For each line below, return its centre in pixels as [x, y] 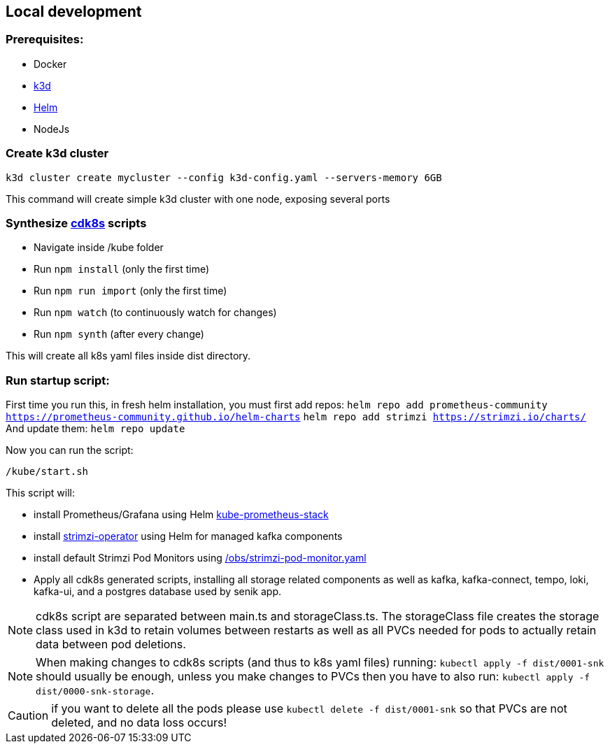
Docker [50, 64]
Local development [74, 12]
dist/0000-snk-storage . [95, 691]
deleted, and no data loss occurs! [139, 723]
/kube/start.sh [47, 472]
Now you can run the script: [70, 450]
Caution [28, 716]
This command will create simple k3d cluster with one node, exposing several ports [198, 199]
